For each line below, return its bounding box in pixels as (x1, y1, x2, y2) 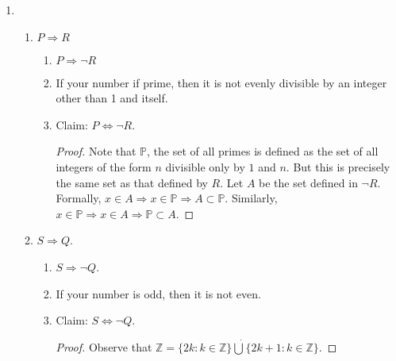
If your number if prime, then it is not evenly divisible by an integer (56, 74, 387, 90)
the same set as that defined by (56, 174, 208, 190)
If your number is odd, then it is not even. (56, 285, 261, 301)
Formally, (56, 190, 102, 206)
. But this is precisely (286, 158, 390, 175)
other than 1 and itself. (56, 90, 168, 106)
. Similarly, (225, 190, 278, 206)
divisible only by (165, 158, 245, 175)
